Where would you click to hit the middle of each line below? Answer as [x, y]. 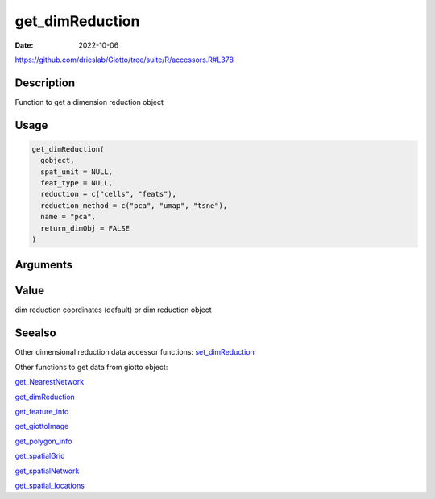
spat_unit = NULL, [77, 172]
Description [45, 83]
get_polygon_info [43, 441]
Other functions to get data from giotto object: [91, 367]
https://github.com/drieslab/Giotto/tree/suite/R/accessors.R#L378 [124, 60]
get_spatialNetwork [47, 471]
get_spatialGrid [40, 456]
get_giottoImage [42, 426]
